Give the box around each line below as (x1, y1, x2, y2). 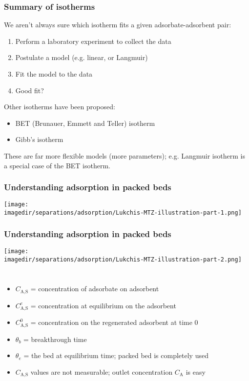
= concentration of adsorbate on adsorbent (30, 283, 159, 294)
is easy (186, 366, 206, 377)
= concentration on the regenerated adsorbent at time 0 (30, 317, 198, 327)
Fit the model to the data (15, 69, 93, 79)
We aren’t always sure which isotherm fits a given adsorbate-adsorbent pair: (4, 20, 231, 30)
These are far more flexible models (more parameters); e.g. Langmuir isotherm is (4, 150, 245, 160)
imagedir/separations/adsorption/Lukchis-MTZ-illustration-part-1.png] (4, 209, 242, 217)
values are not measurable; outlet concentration (30, 366, 173, 377)
